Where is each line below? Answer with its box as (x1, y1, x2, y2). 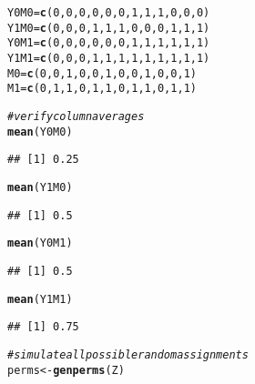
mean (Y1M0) (7, 180, 73, 194)
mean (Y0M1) (7, 237, 73, 250)
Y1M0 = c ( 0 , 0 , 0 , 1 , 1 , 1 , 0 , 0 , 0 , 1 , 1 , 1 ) (7, 21, 210, 35)
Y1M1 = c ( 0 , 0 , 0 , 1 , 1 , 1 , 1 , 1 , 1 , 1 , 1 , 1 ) (7, 51, 210, 65)
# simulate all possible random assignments (7, 348, 249, 361)
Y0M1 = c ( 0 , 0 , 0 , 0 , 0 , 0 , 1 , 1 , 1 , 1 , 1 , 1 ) (7, 36, 210, 50)
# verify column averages (7, 109, 145, 123)
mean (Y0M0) (7, 125, 73, 138)
